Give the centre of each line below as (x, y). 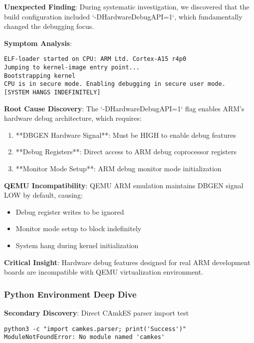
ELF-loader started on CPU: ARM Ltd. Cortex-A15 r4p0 (95, 59)
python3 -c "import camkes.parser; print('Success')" (95, 329)
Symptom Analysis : (38, 43)
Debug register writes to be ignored (70, 211)
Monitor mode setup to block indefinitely (79, 228)
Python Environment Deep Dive (70, 294)
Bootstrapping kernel (40, 76)
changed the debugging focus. (49, 26)
